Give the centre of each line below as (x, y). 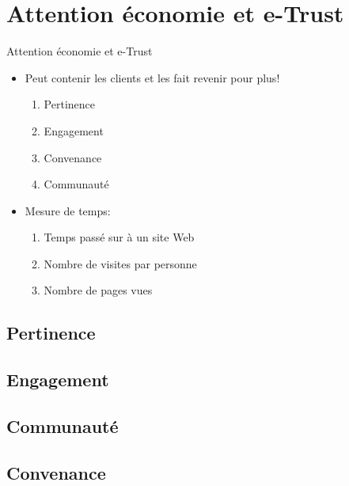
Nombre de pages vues (98, 290)
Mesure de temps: (68, 210)
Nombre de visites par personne (120, 263)
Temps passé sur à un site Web (119, 237)
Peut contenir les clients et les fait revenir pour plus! (152, 77)
